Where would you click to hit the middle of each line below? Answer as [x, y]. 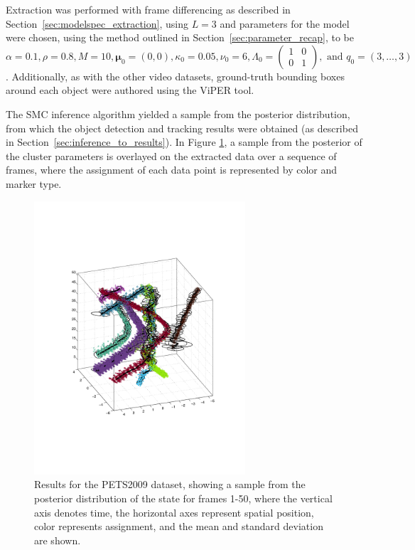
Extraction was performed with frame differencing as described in [148, 9]
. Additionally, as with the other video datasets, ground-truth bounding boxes [175, 76]
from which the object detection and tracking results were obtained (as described [182, 128]
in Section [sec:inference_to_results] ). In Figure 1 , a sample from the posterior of [184, 142]
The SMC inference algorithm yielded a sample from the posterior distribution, [178, 113]
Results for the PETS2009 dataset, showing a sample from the [170, 484]
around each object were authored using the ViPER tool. [130, 90]
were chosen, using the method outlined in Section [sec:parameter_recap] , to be [180, 37]
